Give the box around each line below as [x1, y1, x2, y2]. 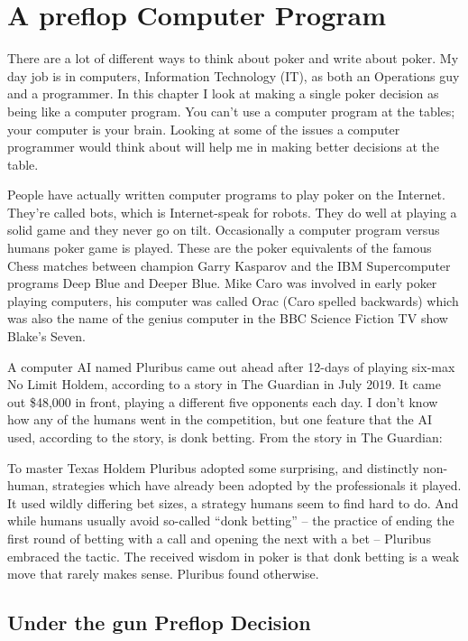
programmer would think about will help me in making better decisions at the [7, 137, 440, 156]
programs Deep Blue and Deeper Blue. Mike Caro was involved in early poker [7, 274, 437, 293]
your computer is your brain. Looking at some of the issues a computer [7, 119, 400, 138]
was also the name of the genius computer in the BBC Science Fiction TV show [7, 309, 448, 328]
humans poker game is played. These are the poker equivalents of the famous [7, 238, 432, 257]
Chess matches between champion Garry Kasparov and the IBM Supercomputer [7, 255, 451, 274]
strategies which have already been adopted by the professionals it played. [52, 476, 462, 495]
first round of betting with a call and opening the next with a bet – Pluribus [7, 528, 431, 547]
